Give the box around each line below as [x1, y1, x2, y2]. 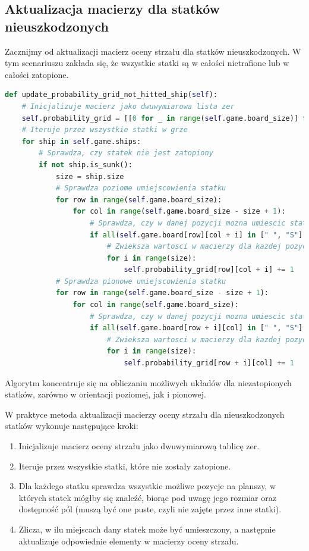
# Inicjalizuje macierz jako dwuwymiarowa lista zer [21, 102, 235, 111]
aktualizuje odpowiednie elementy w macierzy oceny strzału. [18, 534, 239, 547]
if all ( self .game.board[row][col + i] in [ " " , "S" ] [90, 230, 303, 239]
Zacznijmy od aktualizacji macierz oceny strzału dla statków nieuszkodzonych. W [5, 45, 301, 57]
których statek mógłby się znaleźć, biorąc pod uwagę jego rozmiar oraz [18, 491, 276, 503]
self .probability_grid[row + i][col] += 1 [124, 359, 294, 368]
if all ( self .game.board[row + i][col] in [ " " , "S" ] [90, 324, 303, 333]
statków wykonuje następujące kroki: [5, 419, 138, 432]
